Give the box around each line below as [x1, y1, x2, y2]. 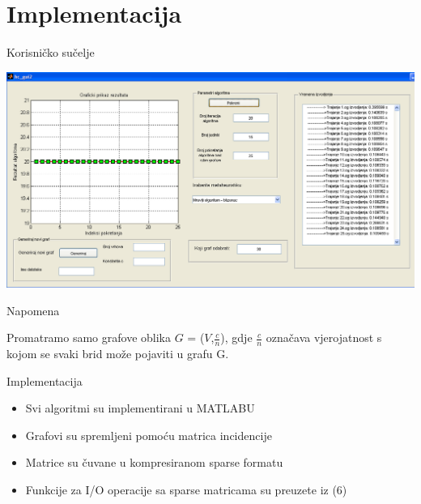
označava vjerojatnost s [266, 329, 382, 346]
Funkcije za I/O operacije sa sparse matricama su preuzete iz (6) [25, 481, 347, 498]
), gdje [220, 329, 253, 346]
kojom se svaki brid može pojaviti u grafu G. [6, 345, 229, 361]
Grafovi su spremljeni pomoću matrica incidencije [25, 426, 272, 443]
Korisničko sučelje [6, 44, 95, 61]
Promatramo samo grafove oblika [6, 329, 171, 346]
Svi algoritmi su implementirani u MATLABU [25, 399, 255, 416]
